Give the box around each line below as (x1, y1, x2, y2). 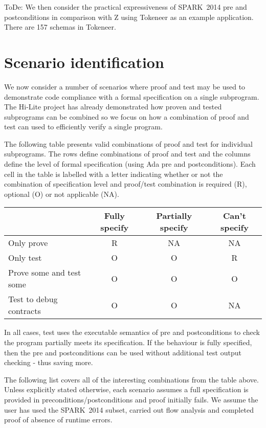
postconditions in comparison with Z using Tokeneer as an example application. (4, 11, 254, 22)
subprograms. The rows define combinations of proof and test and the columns (4, 148, 251, 159)
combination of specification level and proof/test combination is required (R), (4, 178, 247, 189)
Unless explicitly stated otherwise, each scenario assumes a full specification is (4, 384, 249, 395)
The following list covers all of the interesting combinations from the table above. (4, 374, 259, 385)
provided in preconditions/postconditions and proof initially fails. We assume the (4, 394, 258, 404)
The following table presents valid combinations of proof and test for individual (4, 138, 253, 149)
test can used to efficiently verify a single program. (4, 121, 163, 132)
